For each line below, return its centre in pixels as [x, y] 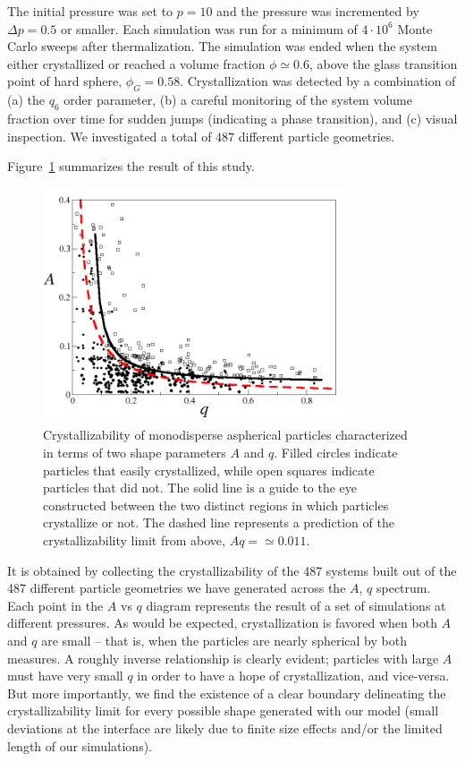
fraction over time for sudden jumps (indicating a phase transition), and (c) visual [232, 118]
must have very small [65, 676]
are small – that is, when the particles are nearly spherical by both [224, 640]
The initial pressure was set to [90, 11]
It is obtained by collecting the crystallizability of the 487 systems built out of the [232, 570]
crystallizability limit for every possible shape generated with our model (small [223, 711]
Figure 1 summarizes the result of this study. [131, 166]
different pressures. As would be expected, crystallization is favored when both [222, 623]
